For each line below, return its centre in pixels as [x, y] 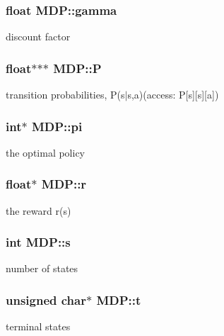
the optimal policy [46, 152]
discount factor [38, 37]
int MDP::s [38, 242]
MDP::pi [57, 126]
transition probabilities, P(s [65, 95]
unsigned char [46, 299]
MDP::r [64, 184]
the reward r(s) [39, 210]
